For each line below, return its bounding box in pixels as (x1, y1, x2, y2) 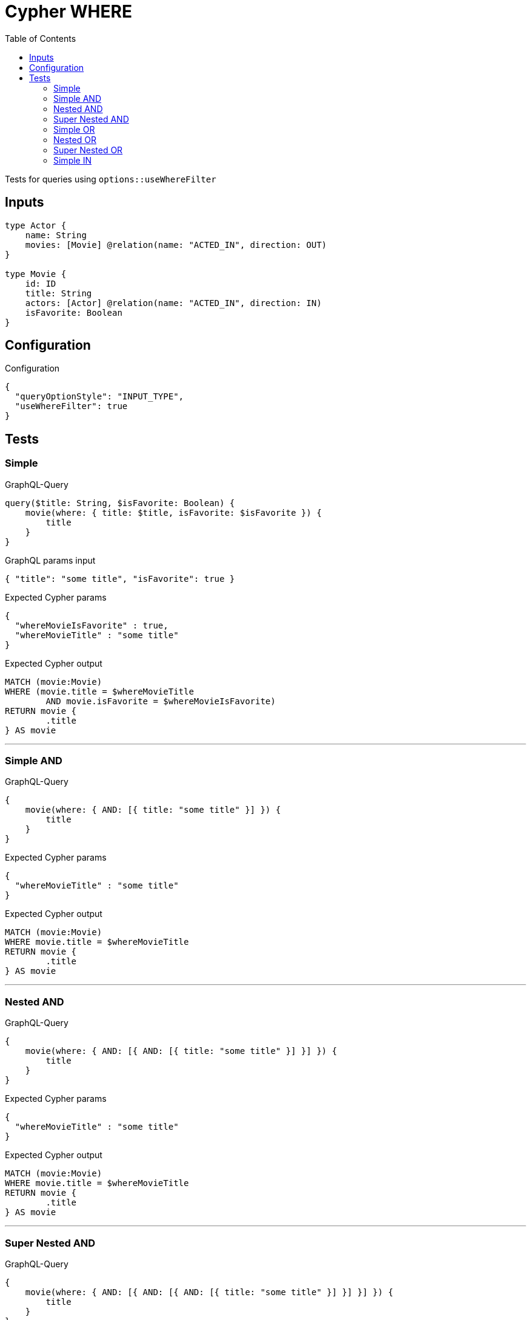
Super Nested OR (53, 144, 123, 155)
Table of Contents (5, 33, 76, 44)
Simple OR (53, 124, 95, 135)
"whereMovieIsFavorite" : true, (15, 620, 169, 630)
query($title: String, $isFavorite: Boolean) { (5, 498, 235, 508)
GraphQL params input (5, 555, 96, 565)
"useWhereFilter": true (15, 401, 128, 412)
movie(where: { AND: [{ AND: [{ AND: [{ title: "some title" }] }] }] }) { (25, 1287, 393, 1297)
